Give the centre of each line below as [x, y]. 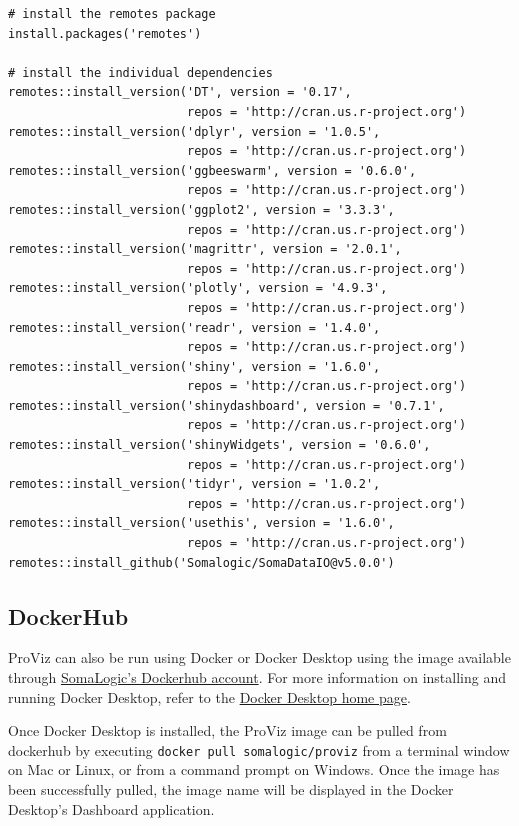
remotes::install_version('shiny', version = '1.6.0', [194, 366]
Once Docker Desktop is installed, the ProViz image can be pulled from [227, 730]
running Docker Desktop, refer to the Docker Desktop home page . [209, 696]
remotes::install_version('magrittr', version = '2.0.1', [205, 249]
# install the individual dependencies [140, 72]
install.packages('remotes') [105, 33]
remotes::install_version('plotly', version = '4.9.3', [198, 288]
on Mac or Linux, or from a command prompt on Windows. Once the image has [254, 769]
